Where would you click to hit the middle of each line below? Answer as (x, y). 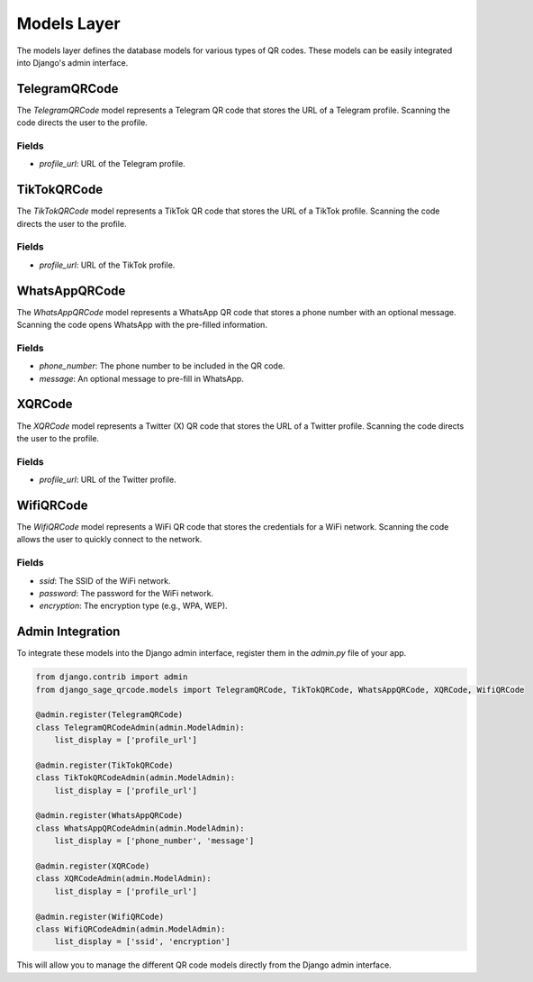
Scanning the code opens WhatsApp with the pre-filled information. (142, 325)
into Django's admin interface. (72, 62)
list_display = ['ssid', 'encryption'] (143, 942)
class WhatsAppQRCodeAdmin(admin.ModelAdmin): (140, 828)
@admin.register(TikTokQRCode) (105, 765)
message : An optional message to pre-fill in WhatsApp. (142, 378)
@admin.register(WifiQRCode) (100, 916)
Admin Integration (68, 632)
